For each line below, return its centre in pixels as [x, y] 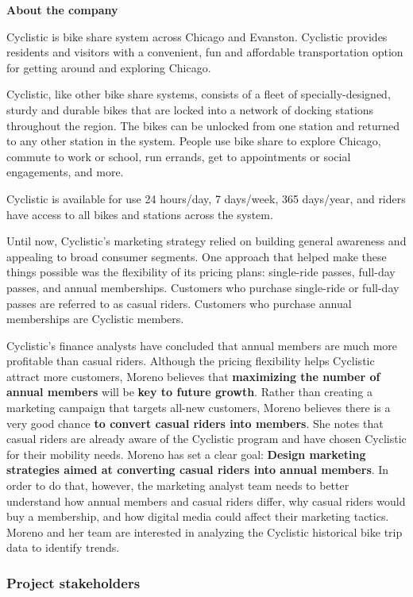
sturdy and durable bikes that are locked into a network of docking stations [190, 109]
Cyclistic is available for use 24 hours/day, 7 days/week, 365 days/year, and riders [206, 198]
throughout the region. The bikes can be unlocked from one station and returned [203, 125]
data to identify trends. [63, 547]
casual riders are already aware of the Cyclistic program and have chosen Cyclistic [206, 439]
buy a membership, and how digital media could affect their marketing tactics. [198, 516]
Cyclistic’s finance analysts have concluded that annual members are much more [202, 345]
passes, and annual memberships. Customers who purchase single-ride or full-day [203, 287]
